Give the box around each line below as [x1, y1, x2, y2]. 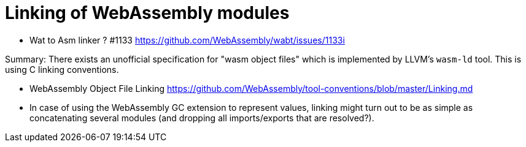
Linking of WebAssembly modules [5, 2, 290, 23]
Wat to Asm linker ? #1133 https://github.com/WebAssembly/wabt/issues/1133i [29, 34, 345, 45]
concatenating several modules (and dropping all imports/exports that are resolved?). [29, 112, 374, 123]
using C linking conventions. [5, 64, 119, 75]
